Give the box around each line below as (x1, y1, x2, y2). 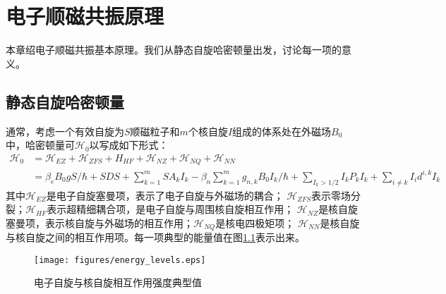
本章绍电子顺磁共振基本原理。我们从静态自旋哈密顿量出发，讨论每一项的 (6, 42, 342, 57)
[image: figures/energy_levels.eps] (34, 255, 206, 265)
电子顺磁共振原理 (6, 1, 164, 30)
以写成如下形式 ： (89, 137, 169, 152)
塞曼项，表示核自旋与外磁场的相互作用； (6, 215, 193, 230)
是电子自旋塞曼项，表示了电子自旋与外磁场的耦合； (46, 188, 284, 202)
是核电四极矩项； (215, 215, 295, 230)
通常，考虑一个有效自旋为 (6, 123, 124, 138)
